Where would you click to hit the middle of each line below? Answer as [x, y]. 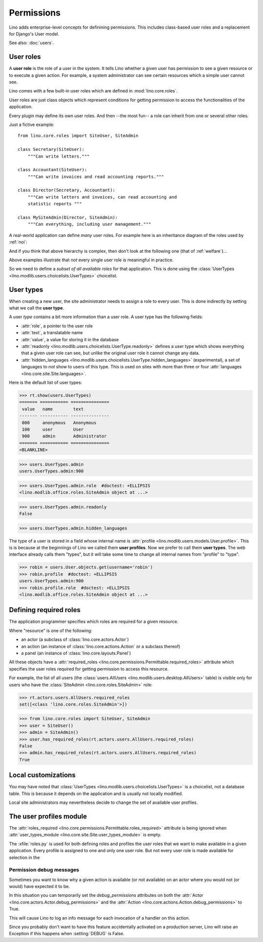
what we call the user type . [37, 308]
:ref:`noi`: [18, 242]
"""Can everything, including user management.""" [89, 224]
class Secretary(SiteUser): [51, 149]
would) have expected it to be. [39, 887]
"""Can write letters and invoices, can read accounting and [102, 197]
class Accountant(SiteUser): [52, 170]
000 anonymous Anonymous [59, 423]
